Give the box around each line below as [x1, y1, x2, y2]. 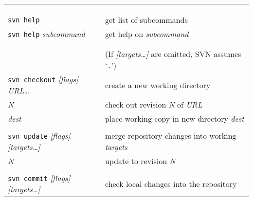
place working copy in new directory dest [105, 113, 244, 124]
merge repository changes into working [105, 130, 236, 141]
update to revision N [105, 155, 176, 166]
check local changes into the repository [105, 178, 237, 189]
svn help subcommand [8, 28, 85, 39]
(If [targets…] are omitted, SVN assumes [105, 48, 241, 59]
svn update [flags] [8, 130, 71, 141]
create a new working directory [105, 79, 211, 91]
